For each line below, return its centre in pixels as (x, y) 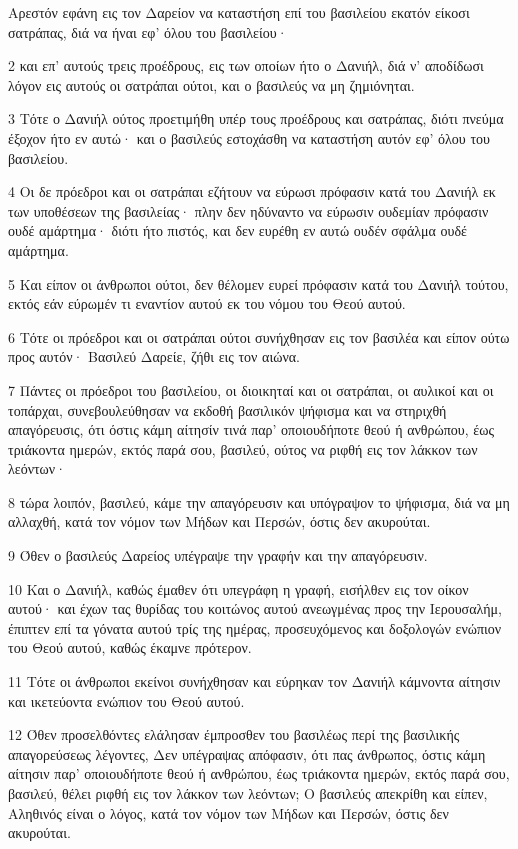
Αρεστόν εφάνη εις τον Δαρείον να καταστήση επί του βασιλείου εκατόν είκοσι (239, 12)
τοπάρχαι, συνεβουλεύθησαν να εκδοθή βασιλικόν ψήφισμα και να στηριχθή (227, 409)
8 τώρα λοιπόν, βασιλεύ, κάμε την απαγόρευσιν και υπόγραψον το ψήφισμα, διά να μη (259, 501)
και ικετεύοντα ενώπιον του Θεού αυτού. (126, 700)
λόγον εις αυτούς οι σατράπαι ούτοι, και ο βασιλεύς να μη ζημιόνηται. (211, 84)
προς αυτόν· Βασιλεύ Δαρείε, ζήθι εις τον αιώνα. (154, 356)
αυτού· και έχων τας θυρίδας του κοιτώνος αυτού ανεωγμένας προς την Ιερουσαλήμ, (255, 608)
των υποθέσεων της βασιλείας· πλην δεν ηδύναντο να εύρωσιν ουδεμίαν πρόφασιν (248, 210)
